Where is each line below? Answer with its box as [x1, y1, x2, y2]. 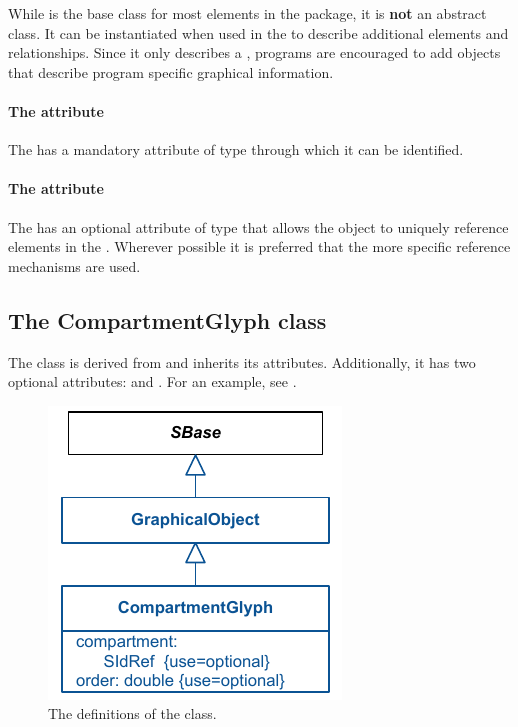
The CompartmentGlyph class [8, 304, 327, 335]
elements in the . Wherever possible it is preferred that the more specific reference [8, 236, 511, 257]
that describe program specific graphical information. [8, 61, 334, 82]
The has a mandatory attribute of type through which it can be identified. [8, 139, 464, 160]
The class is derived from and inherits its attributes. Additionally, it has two [8, 351, 476, 372]
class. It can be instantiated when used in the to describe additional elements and [8, 22, 509, 43]
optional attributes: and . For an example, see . [8, 371, 297, 392]
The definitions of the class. [48, 703, 217, 724]
